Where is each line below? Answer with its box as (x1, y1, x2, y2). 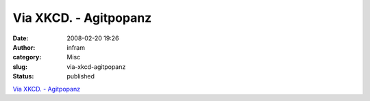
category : (12, 53, 42, 61)
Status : (12, 72, 34, 81)
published (66, 72, 95, 81)
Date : (12, 34, 29, 42)
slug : (12, 62, 27, 71)
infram (66, 43, 86, 51)
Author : (12, 43, 36, 51)
